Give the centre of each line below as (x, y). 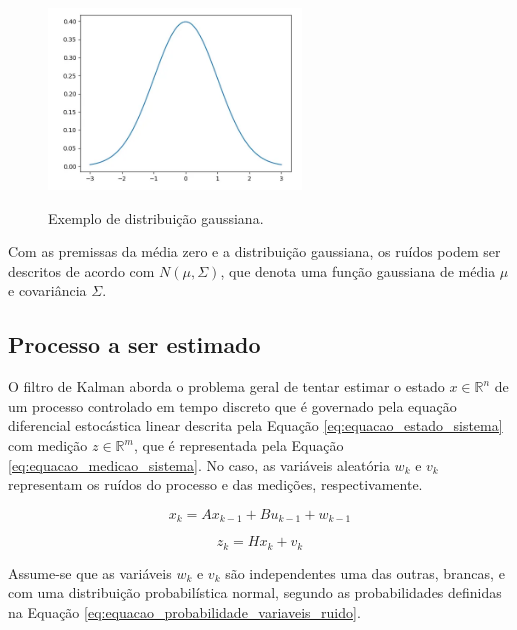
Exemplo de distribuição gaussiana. (156, 217)
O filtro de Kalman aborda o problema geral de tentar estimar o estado (226, 386)
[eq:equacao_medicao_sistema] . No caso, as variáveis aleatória (199, 464)
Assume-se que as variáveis (90, 572)
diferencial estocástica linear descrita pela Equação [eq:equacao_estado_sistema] (255, 425)
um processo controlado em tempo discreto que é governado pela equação (232, 405)
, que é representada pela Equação (238, 445)
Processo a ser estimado (134, 344)
